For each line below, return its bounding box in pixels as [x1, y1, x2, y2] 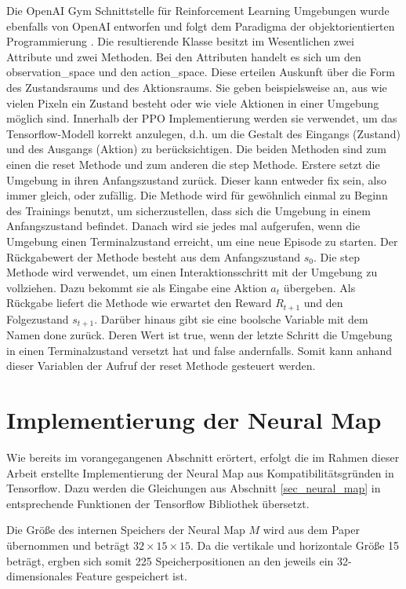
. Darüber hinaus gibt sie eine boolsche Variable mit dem [94, 310, 368, 327]
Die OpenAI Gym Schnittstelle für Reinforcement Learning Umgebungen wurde [6, 2, 390, 18]
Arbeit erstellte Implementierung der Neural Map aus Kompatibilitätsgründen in [6, 464, 394, 481]
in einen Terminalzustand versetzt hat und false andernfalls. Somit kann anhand [6, 342, 393, 358]
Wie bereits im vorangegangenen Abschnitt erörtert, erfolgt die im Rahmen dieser [6, 449, 400, 466]
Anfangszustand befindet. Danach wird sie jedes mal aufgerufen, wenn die [6, 218, 361, 234]
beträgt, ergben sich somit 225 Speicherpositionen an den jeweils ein [6, 552, 334, 569]
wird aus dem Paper [263, 521, 360, 538]
